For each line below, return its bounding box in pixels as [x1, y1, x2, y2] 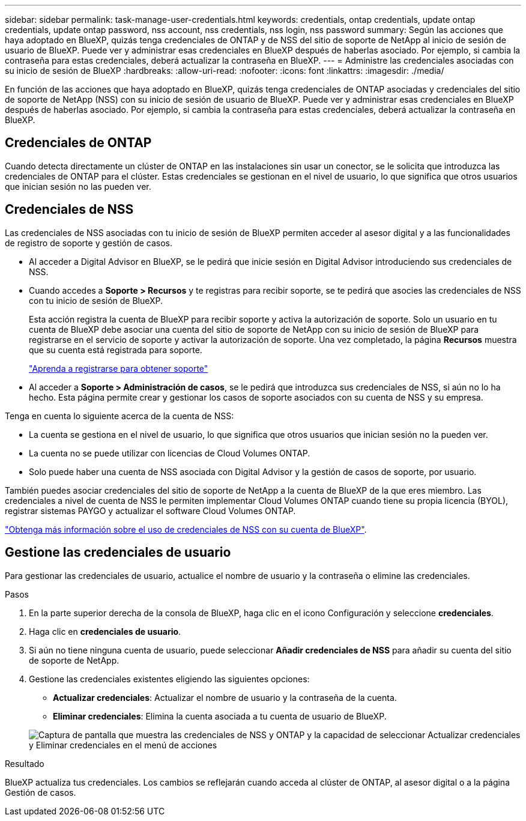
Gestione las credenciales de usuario [5, 545, 231, 560]
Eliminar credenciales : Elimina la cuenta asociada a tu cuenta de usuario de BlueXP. [53, 710, 387, 721]
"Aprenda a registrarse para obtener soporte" [29, 363, 208, 374]
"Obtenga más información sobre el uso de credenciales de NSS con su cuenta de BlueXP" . [5, 524, 367, 535]
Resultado [5, 758, 44, 769]
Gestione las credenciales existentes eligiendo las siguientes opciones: [29, 673, 310, 684]
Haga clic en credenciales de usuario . [29, 626, 181, 637]
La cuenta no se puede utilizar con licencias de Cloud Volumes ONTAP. [29, 447, 310, 458]
